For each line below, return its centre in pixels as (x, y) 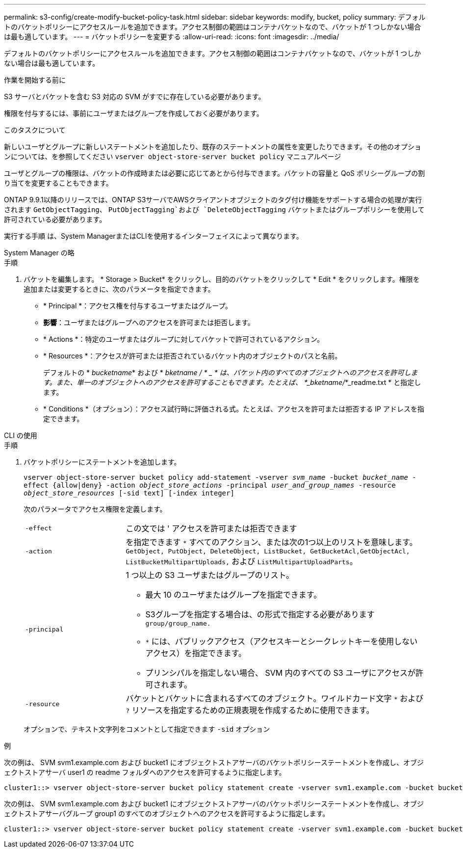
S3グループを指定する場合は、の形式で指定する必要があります (260, 614)
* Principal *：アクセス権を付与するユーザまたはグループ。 (138, 306)
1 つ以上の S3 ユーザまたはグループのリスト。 (210, 575)
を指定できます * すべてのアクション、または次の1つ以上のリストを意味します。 (271, 542)
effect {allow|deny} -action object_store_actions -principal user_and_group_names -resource (210, 485)
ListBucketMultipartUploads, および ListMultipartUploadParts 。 (242, 561)
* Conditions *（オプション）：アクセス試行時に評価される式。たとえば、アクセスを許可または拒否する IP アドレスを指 (234, 409)
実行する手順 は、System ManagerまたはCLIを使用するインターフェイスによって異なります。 (154, 236)
